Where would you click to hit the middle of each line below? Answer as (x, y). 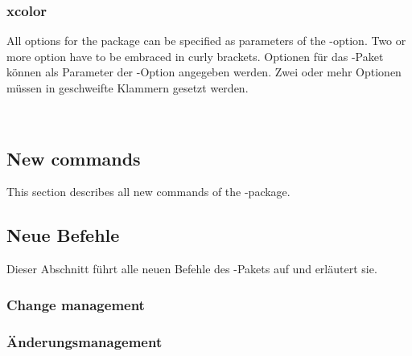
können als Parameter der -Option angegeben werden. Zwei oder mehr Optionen (204, 72)
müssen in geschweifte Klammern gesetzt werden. (128, 88)
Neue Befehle (63, 235)
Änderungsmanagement (84, 341)
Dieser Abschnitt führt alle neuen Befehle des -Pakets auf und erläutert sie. (192, 269)
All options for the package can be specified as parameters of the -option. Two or (206, 41)
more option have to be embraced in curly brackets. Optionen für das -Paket (195, 56)
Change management (76, 304)
